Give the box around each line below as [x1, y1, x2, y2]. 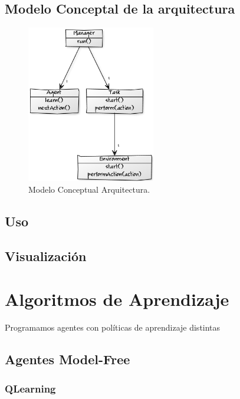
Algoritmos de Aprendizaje [5, 287, 229, 311]
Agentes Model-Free [5, 350, 130, 368]
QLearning [5, 381, 56, 395]
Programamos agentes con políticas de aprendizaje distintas [5, 321, 221, 334]
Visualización [5, 246, 87, 265]
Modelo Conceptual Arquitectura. [28, 183, 150, 196]
